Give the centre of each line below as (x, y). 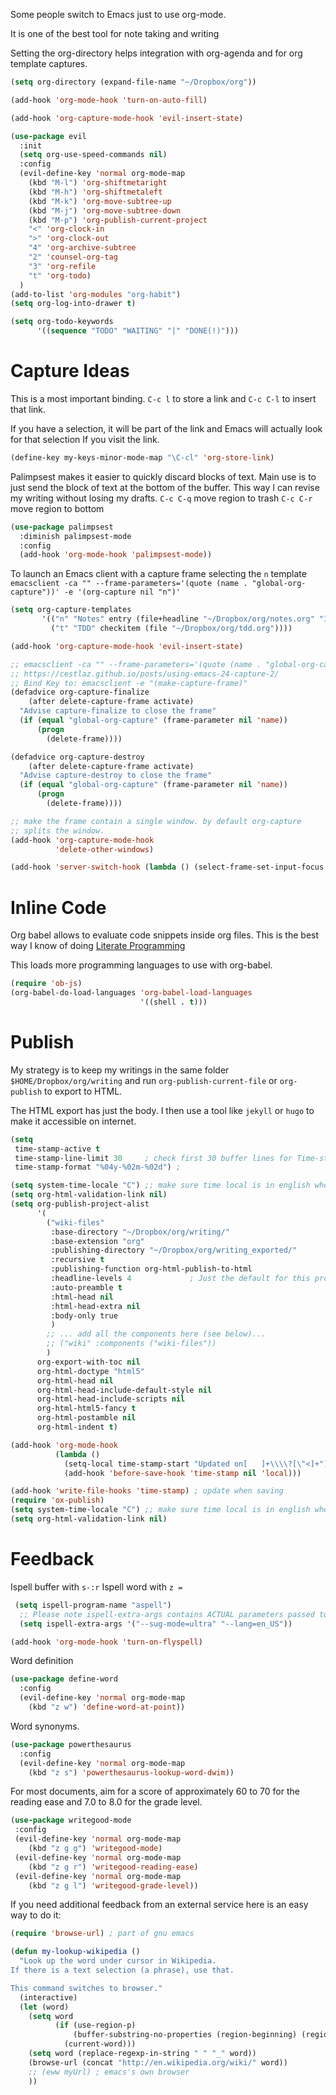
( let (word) (44, 2007)
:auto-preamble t (86, 1287)
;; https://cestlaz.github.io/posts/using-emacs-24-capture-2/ (145, 674)
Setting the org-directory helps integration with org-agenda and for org (156, 53)
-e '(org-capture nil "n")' (122, 592)
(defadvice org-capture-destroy (77, 757)
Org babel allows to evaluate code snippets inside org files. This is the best (165, 935)
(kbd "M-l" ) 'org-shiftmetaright (98, 183)
